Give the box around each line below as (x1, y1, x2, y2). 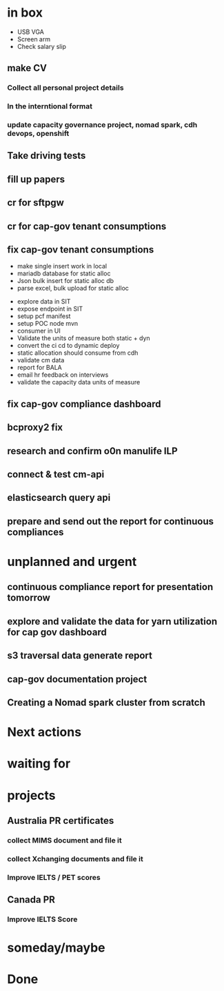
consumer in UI (17, 326, 61, 335)
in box (7, 5, 43, 21)
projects (7, 787, 57, 803)
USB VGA (17, 28, 45, 36)
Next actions (7, 725, 81, 740)
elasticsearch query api (7, 492, 111, 504)
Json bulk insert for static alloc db (17, 277, 114, 285)
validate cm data (17, 356, 65, 364)
